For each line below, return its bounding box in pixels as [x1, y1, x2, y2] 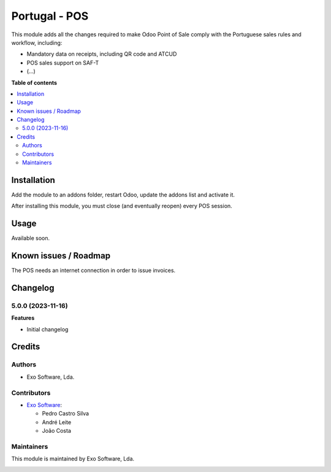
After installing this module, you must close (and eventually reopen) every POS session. [11, 203, 232, 210]
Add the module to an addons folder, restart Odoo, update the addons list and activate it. [11, 191, 235, 198]
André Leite [42, 418, 72, 426]
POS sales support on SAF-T [26, 59, 99, 66]
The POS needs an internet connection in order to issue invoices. [11, 267, 176, 274]
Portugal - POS [11, 9, 89, 23]
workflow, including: [11, 39, 63, 46]
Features [11, 314, 35, 322]
